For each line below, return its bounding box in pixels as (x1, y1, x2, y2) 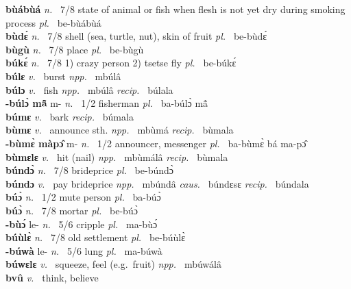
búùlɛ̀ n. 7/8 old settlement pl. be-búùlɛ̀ (5, 230, 186, 244)
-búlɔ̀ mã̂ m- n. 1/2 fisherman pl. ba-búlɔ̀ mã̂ (5, 96, 208, 110)
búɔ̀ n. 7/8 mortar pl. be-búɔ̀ (5, 203, 138, 217)
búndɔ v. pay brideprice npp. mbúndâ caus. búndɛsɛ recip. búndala (5, 176, 309, 190)
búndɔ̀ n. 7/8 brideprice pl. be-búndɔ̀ (5, 163, 174, 177)
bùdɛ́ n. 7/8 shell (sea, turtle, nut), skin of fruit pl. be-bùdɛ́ (5, 29, 267, 43)
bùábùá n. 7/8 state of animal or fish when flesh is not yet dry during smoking (5, 2, 346, 16)
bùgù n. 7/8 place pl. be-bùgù (5, 42, 144, 56)
